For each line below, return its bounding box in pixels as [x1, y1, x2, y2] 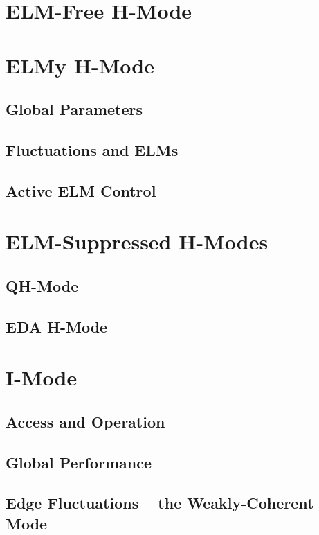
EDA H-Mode [6, 315, 108, 337]
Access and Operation [6, 410, 165, 432]
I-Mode [6, 363, 78, 392]
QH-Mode [6, 274, 79, 296]
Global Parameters [6, 98, 143, 120]
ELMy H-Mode [6, 51, 154, 79]
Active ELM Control [6, 179, 156, 201]
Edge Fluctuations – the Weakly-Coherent [6, 492, 314, 514]
